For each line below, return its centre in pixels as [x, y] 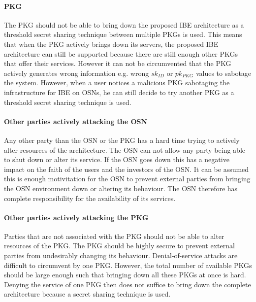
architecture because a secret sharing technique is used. [87, 294]
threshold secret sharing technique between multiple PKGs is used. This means [123, 34]
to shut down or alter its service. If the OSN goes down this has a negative [117, 159]
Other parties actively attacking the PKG [76, 217]
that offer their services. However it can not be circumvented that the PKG [118, 63]
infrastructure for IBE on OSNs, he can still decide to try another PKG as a [119, 92]
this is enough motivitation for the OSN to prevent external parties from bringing [127, 179]
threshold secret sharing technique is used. [68, 102]
